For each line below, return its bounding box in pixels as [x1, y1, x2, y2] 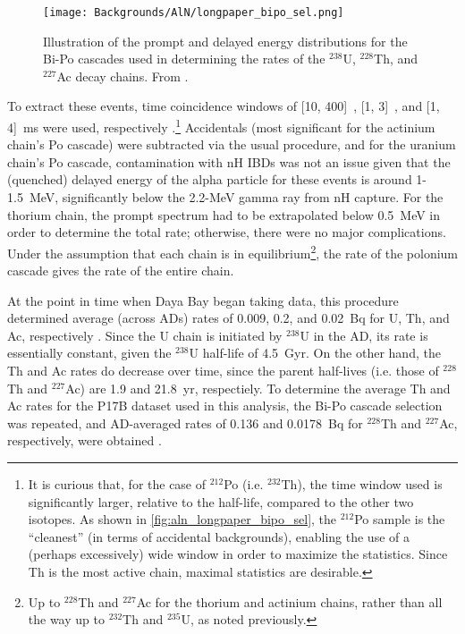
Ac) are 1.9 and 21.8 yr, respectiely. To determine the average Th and [65, 378, 451, 397]
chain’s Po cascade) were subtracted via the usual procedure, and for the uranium [7, 135, 456, 154]
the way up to [28, 610, 105, 629]
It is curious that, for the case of [28, 475, 207, 494]
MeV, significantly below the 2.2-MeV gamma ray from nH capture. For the [29, 188, 444, 207]
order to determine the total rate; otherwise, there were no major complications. [7, 223, 446, 241]
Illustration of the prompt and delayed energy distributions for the [43, 31, 408, 50]
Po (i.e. [224, 475, 264, 494]
